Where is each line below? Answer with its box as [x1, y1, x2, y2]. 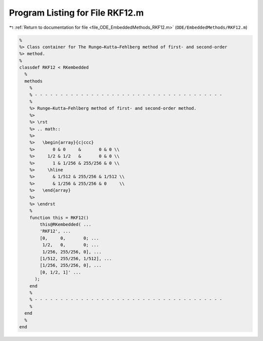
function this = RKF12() [29, 215, 89, 221]
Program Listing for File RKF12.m [9, 7, 144, 18]
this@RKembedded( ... [39, 222, 92, 227]
